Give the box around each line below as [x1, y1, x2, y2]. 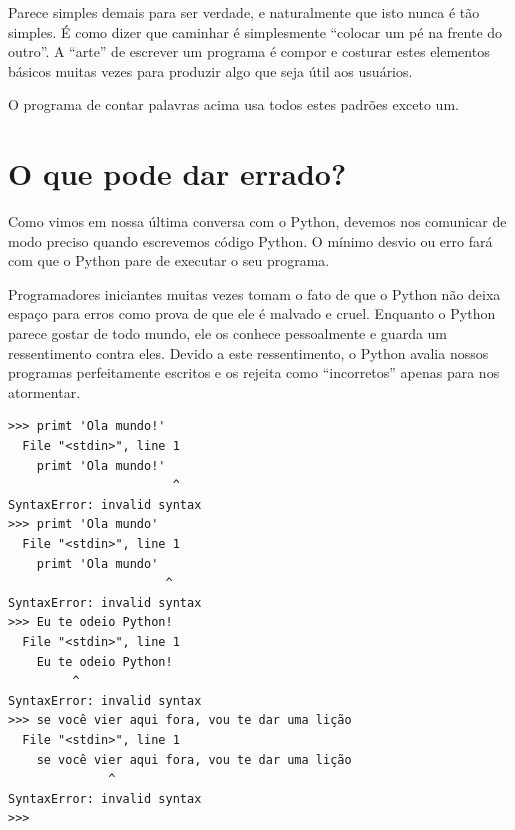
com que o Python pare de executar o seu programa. [8, 250, 330, 271]
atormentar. [8, 381, 81, 402]
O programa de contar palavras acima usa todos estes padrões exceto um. [8, 94, 459, 115]
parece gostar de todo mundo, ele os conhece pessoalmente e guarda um [8, 323, 448, 344]
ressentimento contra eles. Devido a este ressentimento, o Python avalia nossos [8, 342, 489, 363]
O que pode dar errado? [8, 153, 347, 194]
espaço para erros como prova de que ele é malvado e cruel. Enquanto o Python [8, 303, 496, 324]
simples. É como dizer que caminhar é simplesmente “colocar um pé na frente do [8, 21, 503, 42]
